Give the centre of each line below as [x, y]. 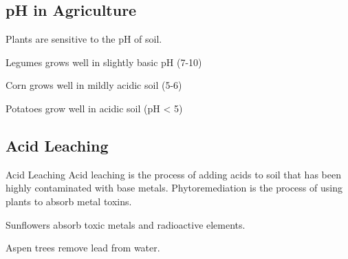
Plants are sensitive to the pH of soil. [84, 39]
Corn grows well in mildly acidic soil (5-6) [94, 85]
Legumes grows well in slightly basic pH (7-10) [104, 62]
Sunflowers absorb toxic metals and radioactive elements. [126, 224]
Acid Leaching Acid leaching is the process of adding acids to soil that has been [173, 174]
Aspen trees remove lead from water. [83, 248]
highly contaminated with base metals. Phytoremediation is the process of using [174, 188]
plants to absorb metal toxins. [69, 201]
